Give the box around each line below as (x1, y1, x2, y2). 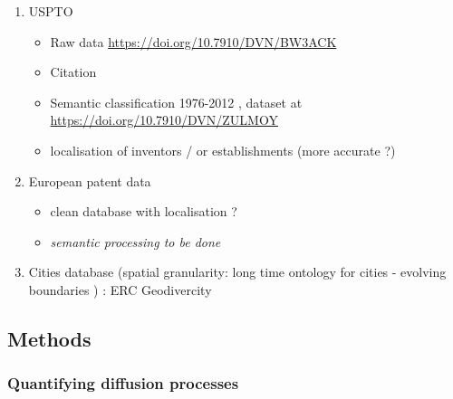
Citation (50, 62, 97, 81)
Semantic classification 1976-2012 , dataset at (50, 92, 303, 111)
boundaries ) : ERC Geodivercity (28, 280, 212, 299)
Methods (7, 324, 92, 352)
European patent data (28, 171, 151, 190)
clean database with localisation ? (50, 202, 237, 221)
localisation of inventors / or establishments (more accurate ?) (50, 140, 396, 159)
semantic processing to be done (50, 232, 221, 251)
